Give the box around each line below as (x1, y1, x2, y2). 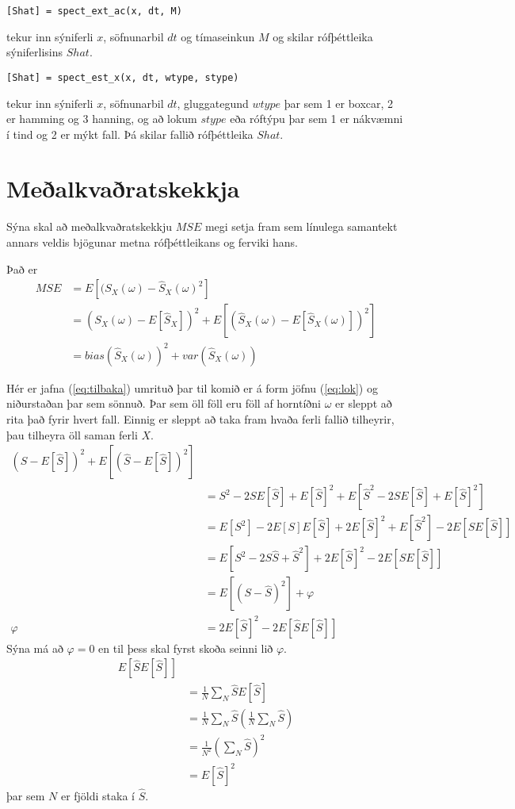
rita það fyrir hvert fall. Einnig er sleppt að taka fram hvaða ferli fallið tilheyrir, (6, 410, 395, 427)
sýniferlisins (6, 44, 63, 60)
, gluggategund (177, 94, 249, 111)
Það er (6, 260, 38, 277)
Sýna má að (6, 639, 63, 656)
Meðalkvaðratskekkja (6, 172, 240, 205)
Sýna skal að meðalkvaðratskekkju (6, 218, 173, 235)
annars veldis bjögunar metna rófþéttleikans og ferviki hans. (6, 234, 299, 250)
